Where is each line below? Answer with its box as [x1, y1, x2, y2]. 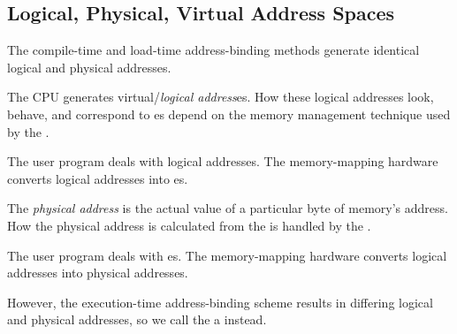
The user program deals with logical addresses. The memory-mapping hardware [7, 152, 438, 171]
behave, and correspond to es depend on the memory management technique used [7, 104, 451, 123]
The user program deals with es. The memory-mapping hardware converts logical [7, 246, 447, 264]
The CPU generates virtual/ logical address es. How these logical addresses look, [7, 87, 434, 106]
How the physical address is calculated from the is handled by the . [7, 216, 371, 234]
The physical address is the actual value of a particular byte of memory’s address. [7, 199, 448, 217]
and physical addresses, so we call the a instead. [7, 310, 267, 329]
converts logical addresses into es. [7, 169, 188, 187]
